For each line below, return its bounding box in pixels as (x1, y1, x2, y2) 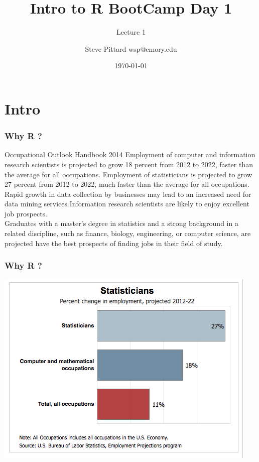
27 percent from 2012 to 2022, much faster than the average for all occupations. (5, 179, 249, 189)
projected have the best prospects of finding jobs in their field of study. (5, 238, 223, 248)
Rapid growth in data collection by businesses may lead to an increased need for (5, 188, 251, 199)
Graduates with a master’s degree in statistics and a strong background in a (5, 218, 238, 228)
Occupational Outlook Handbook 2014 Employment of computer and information (5, 149, 255, 160)
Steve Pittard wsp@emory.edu (85, 43, 177, 54)
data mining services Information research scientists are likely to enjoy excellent (5, 198, 249, 209)
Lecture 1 (116, 27, 146, 37)
